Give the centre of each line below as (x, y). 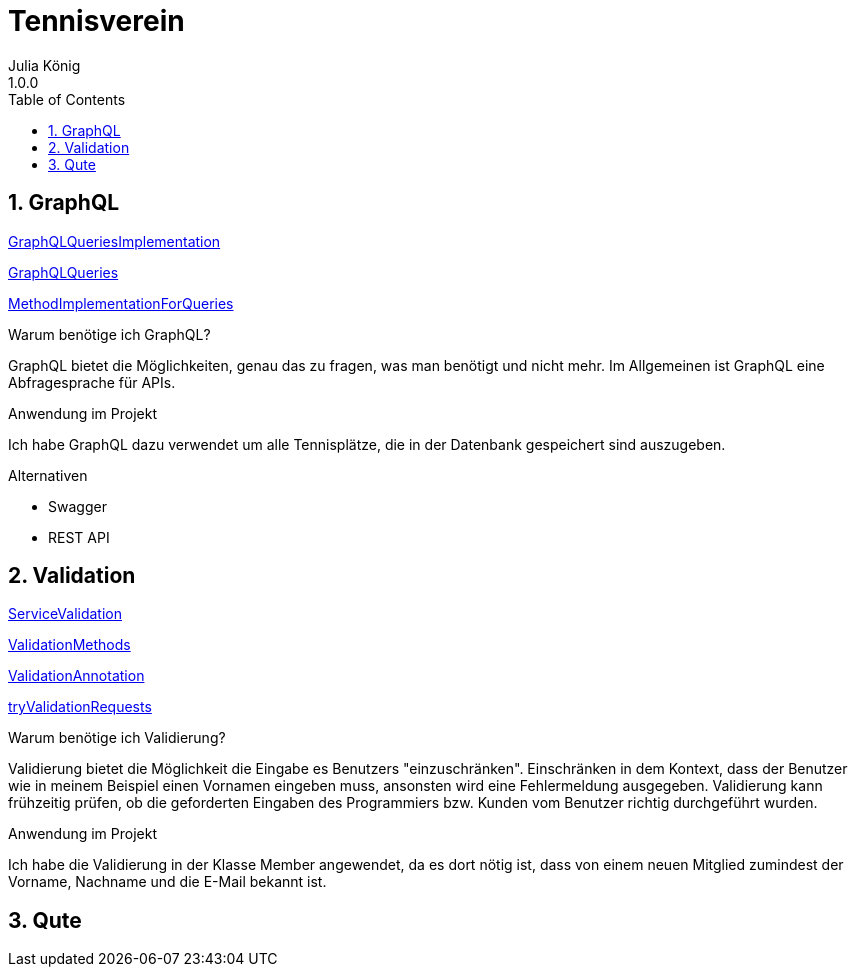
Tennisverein (96, 21)
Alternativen (48, 475)
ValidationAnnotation (76, 676)
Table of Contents (67, 99)
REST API (79, 537)
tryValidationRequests (80, 707)
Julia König (44, 65)
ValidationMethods (69, 645)
